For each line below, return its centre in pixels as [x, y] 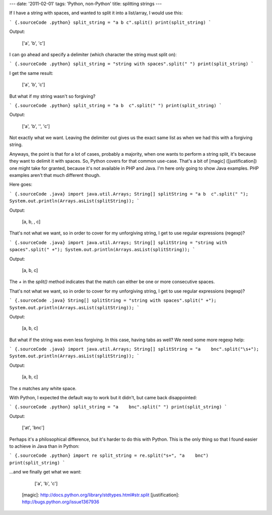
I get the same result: [31, 73]
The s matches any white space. [43, 388]
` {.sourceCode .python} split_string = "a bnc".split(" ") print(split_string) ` [118, 407]
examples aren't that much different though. [55, 175]
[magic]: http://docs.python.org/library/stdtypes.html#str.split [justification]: [101, 495]
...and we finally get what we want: [45, 472]
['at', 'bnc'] [33, 428]
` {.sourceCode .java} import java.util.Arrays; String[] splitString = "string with [118, 242]
